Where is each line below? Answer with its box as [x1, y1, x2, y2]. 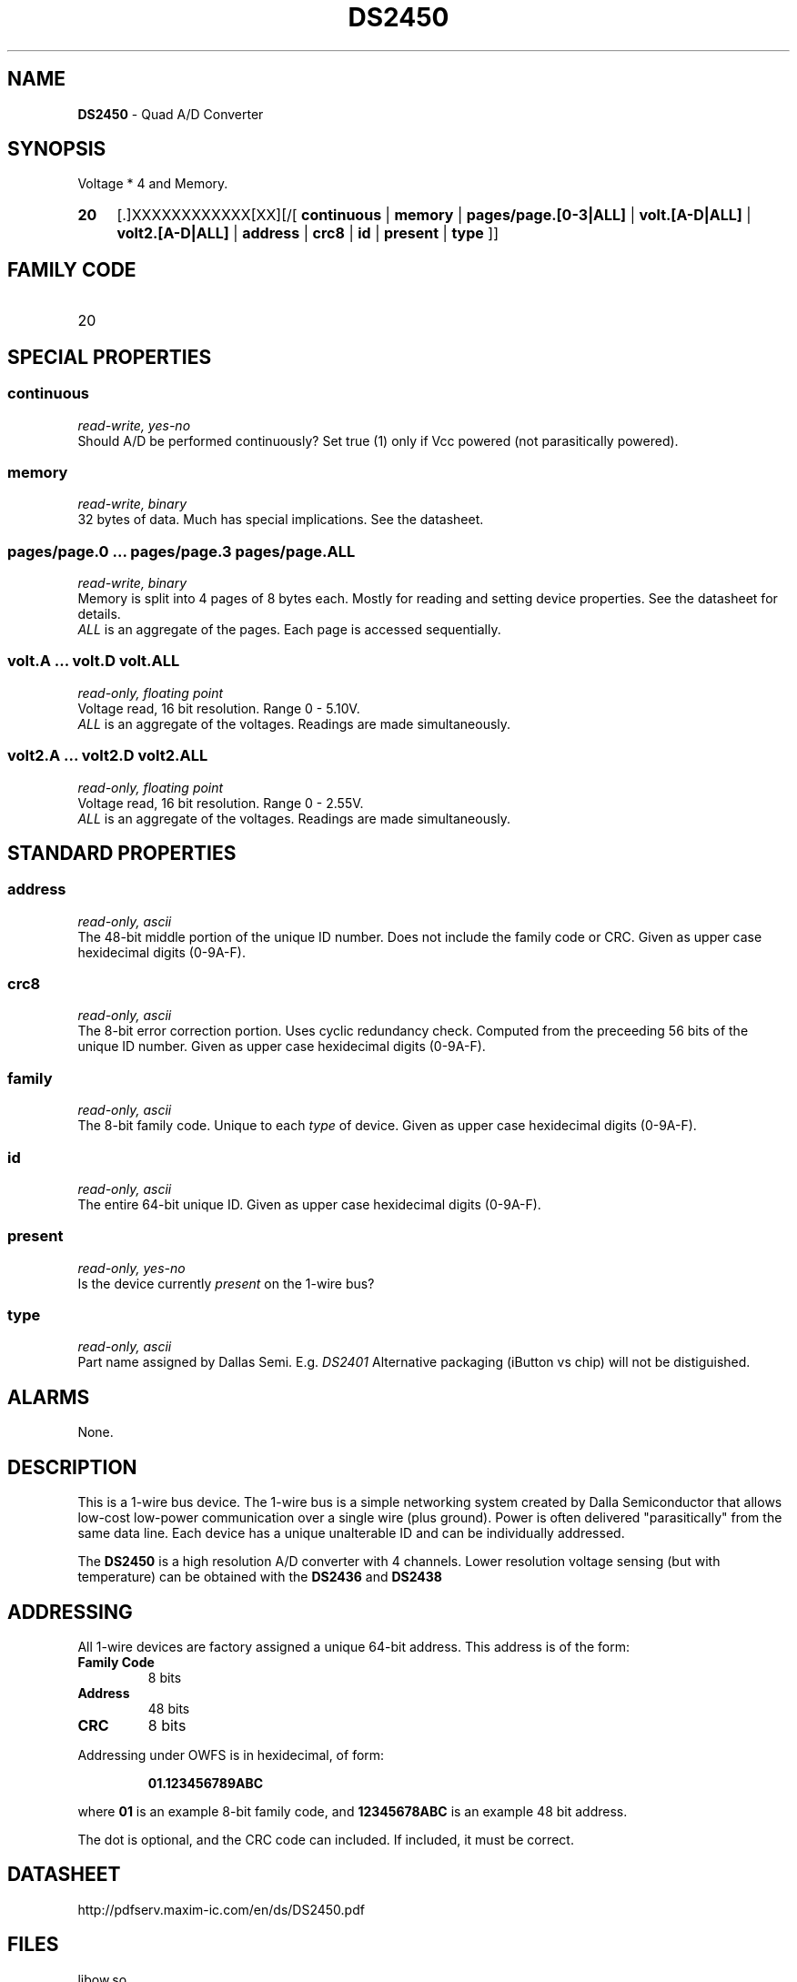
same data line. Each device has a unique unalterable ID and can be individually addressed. [77, 1525, 625, 1542]
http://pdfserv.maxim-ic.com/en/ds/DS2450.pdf [77, 1901, 365, 1917]
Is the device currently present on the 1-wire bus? [77, 1275, 375, 1291]
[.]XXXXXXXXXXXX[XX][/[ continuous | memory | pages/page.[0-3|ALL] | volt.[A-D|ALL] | [116, 206, 752, 225]
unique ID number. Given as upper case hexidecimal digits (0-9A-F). [77, 1038, 486, 1055]
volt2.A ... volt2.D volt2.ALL [7, 746, 208, 765]
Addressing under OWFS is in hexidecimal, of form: [77, 1747, 385, 1763]
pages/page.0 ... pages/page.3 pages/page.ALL [7, 541, 356, 561]
